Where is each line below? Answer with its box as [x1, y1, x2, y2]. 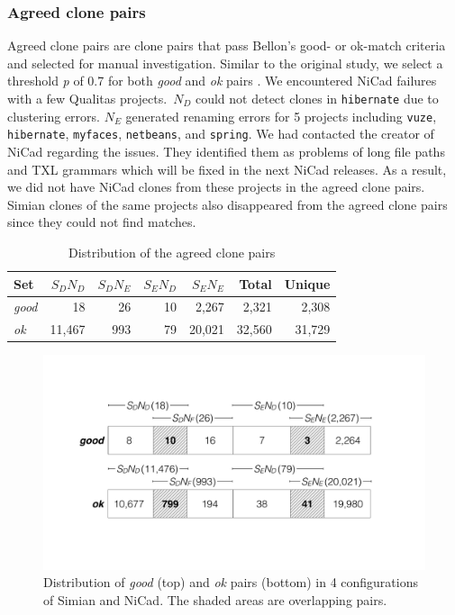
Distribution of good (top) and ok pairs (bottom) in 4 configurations [43, 573, 418, 592]
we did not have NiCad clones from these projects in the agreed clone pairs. [7, 177, 425, 196]
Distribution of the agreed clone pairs [68, 242, 276, 261]
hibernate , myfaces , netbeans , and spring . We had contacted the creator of [7, 124, 434, 143]
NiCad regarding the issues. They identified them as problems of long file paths [7, 141, 445, 160]
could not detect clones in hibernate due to [195, 89, 439, 107]
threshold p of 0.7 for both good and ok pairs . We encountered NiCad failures [7, 71, 437, 90]
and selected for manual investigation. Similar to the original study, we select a [7, 53, 443, 72]
